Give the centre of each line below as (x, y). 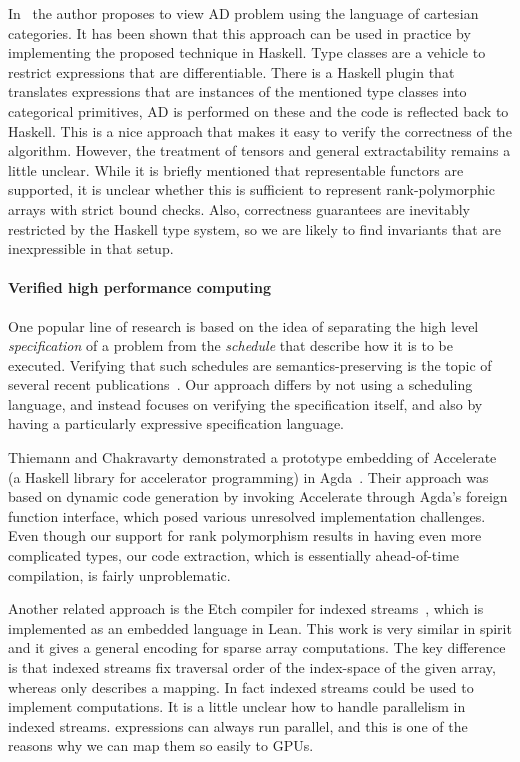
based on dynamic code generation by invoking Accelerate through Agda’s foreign (258, 496)
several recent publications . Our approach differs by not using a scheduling (240, 384)
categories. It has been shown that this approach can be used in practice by (239, 32)
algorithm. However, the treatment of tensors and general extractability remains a (259, 150)
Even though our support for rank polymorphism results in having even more (245, 535)
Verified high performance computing (140, 287)
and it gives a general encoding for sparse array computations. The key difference (257, 647)
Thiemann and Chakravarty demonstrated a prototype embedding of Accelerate (252, 457)
